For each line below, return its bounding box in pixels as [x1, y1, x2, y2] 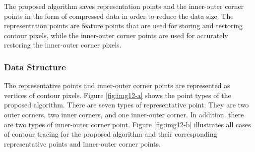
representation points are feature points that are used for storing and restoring [4, 20, 243, 31]
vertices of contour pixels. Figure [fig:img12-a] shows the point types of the [4, 90, 231, 100]
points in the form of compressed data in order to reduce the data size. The [4, 10, 234, 21]
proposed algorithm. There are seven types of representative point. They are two [4, 100, 249, 110]
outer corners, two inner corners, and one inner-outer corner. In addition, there [4, 109, 244, 119]
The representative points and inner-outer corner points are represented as [4, 80, 230, 91]
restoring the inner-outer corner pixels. [4, 40, 122, 50]
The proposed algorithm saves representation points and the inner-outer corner [4, 1, 244, 11]
